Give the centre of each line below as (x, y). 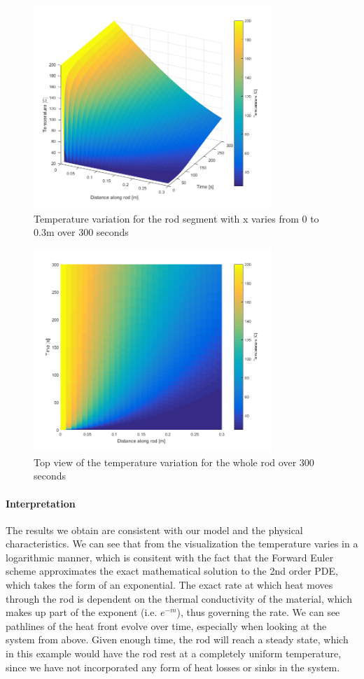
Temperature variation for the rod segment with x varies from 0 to (176, 218)
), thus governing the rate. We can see (258, 612)
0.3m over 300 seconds (81, 232)
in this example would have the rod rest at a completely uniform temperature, (174, 653)
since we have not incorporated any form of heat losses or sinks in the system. (173, 667)
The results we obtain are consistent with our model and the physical (154, 530)
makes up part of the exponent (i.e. (82, 612)
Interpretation (41, 503)
